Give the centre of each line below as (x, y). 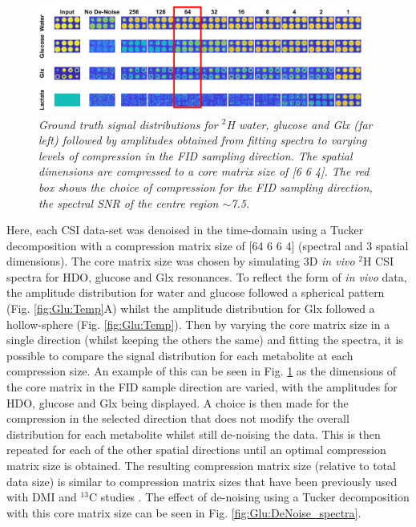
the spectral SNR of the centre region (129, 203)
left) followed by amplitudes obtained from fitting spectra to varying (203, 140)
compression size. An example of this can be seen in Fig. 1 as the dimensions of (202, 371)
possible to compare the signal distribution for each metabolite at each (180, 355)
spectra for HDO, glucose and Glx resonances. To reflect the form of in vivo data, (207, 276)
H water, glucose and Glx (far (299, 124)
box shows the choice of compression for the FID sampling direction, (206, 186)
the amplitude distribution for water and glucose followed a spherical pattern (196, 292)
